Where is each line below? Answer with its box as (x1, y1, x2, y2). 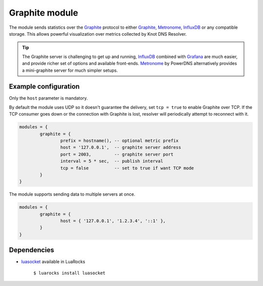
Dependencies (9, 246, 55, 254)
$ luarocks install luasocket (33, 270, 106, 276)
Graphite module (9, 7, 78, 18)
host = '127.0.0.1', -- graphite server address (60, 144, 181, 150)
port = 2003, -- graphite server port (60, 151, 174, 157)
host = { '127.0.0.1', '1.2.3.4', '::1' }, (60, 218, 166, 224)
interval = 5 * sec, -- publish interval (60, 159, 163, 164)
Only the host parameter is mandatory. (9, 95, 88, 101)
